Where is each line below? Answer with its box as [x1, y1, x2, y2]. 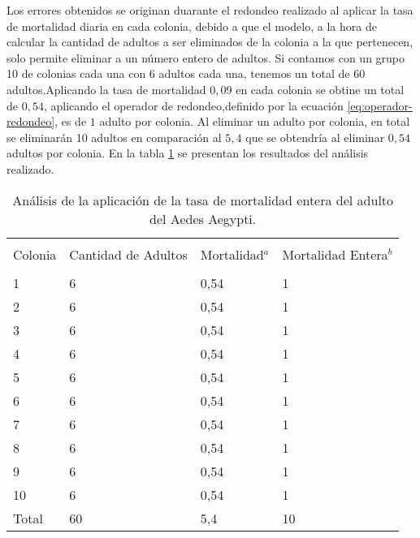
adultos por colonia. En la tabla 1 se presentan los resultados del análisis [6, 144, 369, 161]
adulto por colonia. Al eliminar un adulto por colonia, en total [99, 113, 410, 130]
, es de [54, 113, 87, 130]
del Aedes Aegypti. [149, 209, 257, 228]
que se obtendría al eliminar [245, 128, 385, 145]
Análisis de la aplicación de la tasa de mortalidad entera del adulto [12, 190, 394, 209]
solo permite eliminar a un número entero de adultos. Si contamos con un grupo [6, 49, 405, 66]
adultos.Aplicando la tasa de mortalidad [6, 80, 206, 97]
